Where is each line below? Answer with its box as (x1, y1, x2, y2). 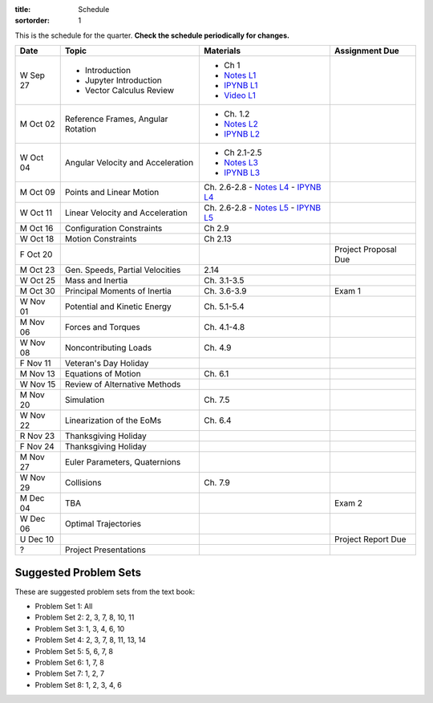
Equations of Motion (64, 368, 141, 380)
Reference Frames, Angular (64, 113, 168, 124)
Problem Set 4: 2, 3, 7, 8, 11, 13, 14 (34, 635, 146, 645)
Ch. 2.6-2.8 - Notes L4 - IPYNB (203, 181, 322, 193)
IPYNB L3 (223, 167, 261, 178)
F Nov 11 (19, 358, 51, 369)
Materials (203, 45, 241, 56)
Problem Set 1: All (34, 602, 93, 612)
